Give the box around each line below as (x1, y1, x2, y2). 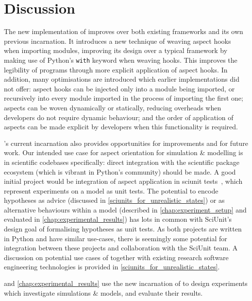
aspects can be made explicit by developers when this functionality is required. (4, 122, 238, 132)
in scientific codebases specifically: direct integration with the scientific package (4, 157, 239, 167)
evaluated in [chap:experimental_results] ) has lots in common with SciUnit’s (4, 214, 232, 224)
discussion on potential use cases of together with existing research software (4, 252, 229, 262)
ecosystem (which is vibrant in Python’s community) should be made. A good (4, 166, 236, 177)
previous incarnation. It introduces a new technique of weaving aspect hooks (4, 35, 231, 46)
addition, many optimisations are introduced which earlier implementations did (4, 74, 239, 84)
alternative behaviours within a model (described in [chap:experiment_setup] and (4, 204, 247, 214)
